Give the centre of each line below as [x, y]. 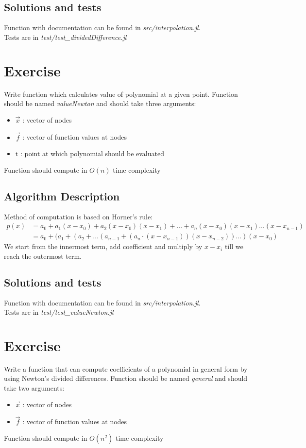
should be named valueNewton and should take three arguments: [100, 103]
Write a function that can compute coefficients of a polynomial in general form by [126, 368]
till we [234, 246]
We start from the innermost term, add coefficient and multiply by [103, 246]
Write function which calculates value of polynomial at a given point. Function [121, 94]
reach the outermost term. [43, 256]
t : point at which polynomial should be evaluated [90, 153]
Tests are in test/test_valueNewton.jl [59, 312]
